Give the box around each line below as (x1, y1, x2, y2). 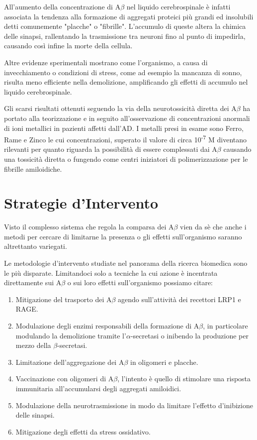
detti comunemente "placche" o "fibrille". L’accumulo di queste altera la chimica (4, 21, 246, 31)
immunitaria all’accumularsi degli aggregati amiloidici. (15, 383, 181, 393)
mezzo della (15, 340, 51, 350)
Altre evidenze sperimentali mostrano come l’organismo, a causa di (4, 57, 208, 67)
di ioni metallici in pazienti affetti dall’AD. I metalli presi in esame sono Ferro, (4, 122, 244, 133)
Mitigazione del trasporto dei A (15, 294, 112, 304)
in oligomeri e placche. (130, 356, 198, 367)
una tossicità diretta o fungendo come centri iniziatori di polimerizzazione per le (4, 153, 248, 164)
